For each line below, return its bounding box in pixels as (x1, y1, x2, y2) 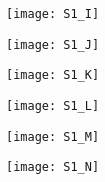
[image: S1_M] (6, 129, 100, 144)
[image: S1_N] (6, 160, 100, 175)
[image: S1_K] (6, 68, 100, 83)
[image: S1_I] (6, 7, 100, 21)
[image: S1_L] (6, 98, 100, 113)
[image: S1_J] (6, 37, 100, 52)
